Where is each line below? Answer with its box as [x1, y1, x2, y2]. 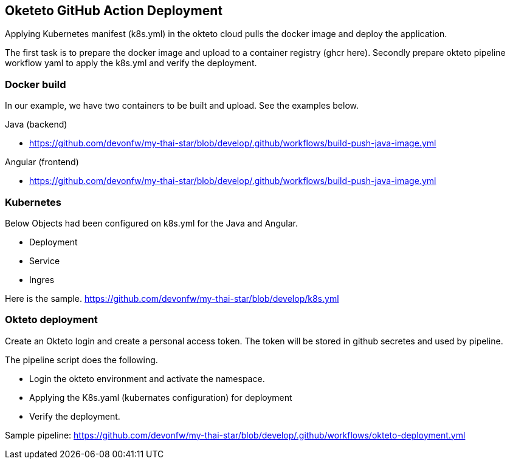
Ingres [29, 274, 55, 285]
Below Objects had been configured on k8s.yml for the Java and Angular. [5, 217, 298, 228]
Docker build [5, 78, 66, 90]
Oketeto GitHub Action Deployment [5, 3, 222, 18]
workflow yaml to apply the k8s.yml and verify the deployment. [5, 58, 257, 69]
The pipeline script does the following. [5, 354, 158, 365]
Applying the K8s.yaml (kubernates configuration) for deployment [29, 392, 292, 403]
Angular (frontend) [5, 157, 79, 168]
